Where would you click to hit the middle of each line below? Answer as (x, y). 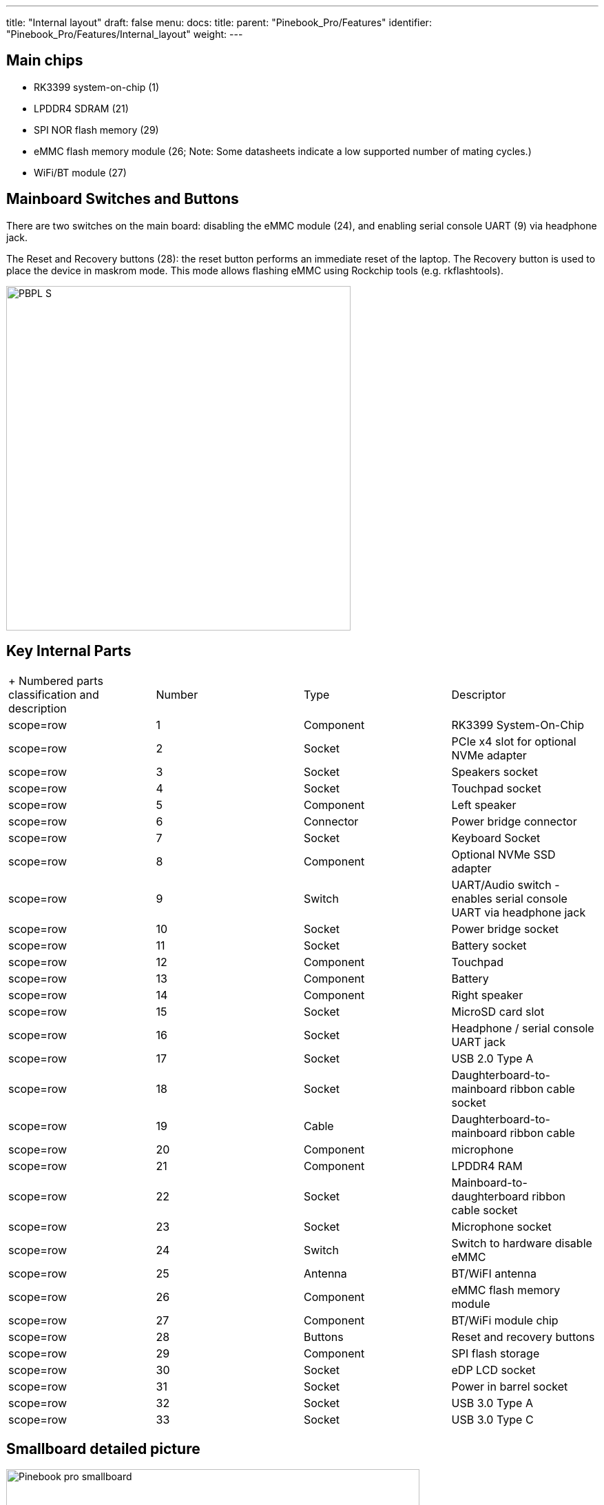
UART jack (479, 1042)
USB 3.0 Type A (492, 1403)
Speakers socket (494, 771)
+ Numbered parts (56, 680)
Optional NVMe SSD (503, 854)
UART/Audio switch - (506, 884)
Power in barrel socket (510, 1386)
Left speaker (484, 805)
